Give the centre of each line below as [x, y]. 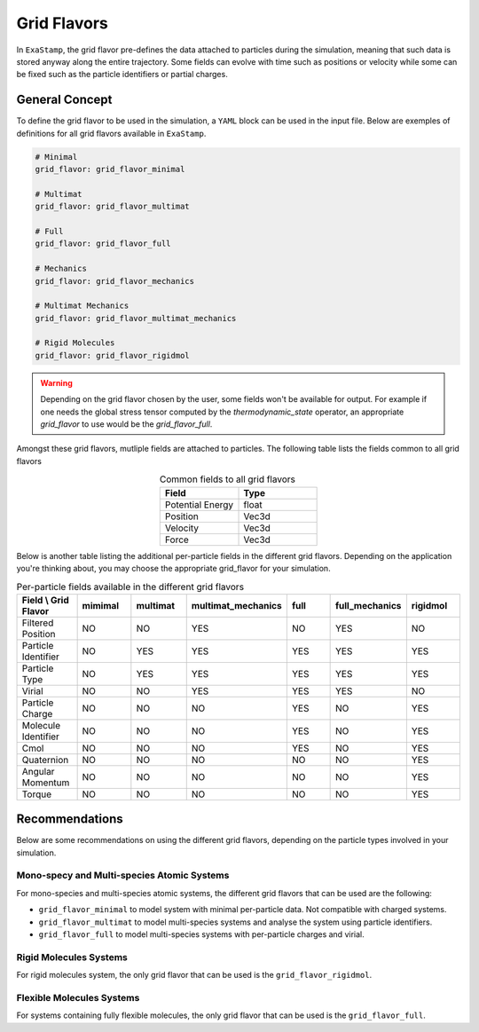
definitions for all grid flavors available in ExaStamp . [111, 133]
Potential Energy [199, 504]
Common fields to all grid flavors [228, 479]
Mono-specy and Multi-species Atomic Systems [123, 876]
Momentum [46, 783]
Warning [56, 382]
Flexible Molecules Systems [78, 997]
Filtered [38, 623]
